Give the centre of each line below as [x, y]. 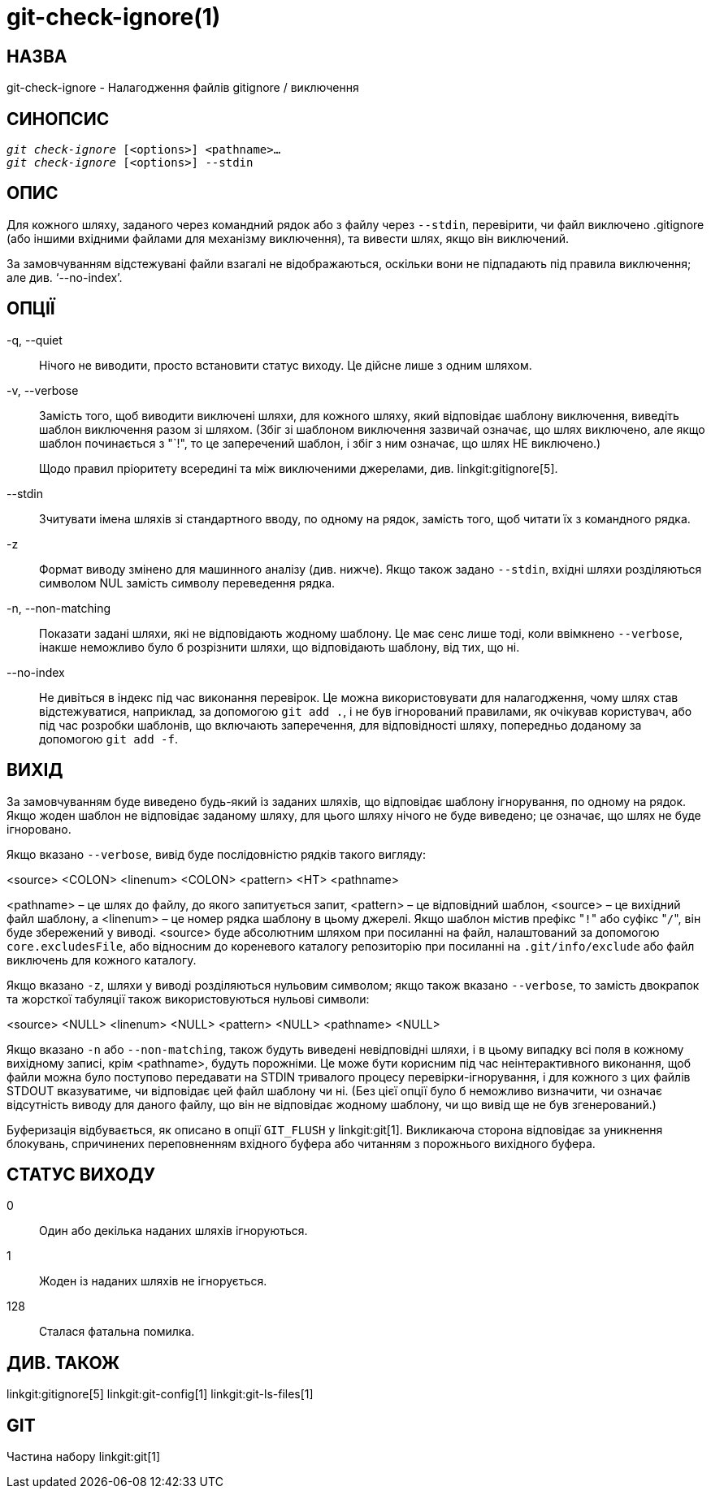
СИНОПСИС [58, 119]
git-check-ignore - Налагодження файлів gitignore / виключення [183, 88]
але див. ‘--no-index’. [65, 277]
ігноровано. [39, 829]
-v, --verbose [43, 390]
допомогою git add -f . [108, 739]
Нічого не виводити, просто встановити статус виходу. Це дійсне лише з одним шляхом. [286, 365]
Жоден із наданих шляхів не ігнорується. [153, 1281]
